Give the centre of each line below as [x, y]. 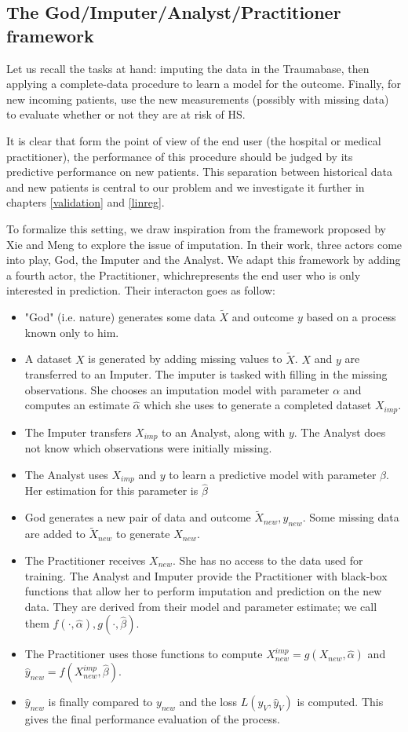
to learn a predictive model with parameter [273, 474]
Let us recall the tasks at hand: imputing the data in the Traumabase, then [188, 68]
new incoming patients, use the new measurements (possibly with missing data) [198, 99]
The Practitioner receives [85, 560]
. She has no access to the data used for [268, 560]
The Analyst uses [66, 474]
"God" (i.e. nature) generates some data [120, 317]
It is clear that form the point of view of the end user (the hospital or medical [194, 140]
